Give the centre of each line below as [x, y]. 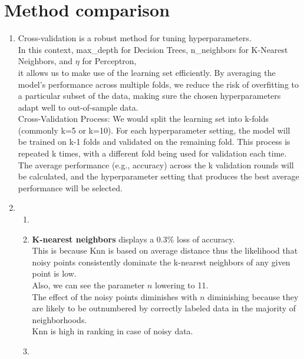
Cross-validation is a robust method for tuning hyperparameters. [135, 38]
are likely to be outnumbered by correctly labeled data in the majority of [164, 308]
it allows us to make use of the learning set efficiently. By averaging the [147, 72]
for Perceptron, [109, 61]
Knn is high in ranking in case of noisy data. [113, 331]
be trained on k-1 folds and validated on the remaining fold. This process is [154, 142]
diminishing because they [253, 296]
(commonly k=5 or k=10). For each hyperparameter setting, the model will [154, 130]
